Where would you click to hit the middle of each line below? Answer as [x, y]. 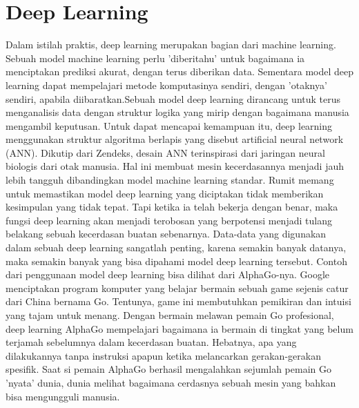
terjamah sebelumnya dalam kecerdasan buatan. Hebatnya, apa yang [151, 342]
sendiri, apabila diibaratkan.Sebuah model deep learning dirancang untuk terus [173, 98]
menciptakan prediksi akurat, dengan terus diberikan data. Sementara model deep [180, 71]
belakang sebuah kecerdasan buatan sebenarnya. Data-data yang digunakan [166, 234]
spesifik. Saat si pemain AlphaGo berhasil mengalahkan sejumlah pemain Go [168, 369]
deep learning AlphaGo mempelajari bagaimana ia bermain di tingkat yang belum [179, 328]
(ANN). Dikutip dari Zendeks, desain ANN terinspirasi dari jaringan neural [165, 152]
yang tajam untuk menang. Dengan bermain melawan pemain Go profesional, [170, 315]
